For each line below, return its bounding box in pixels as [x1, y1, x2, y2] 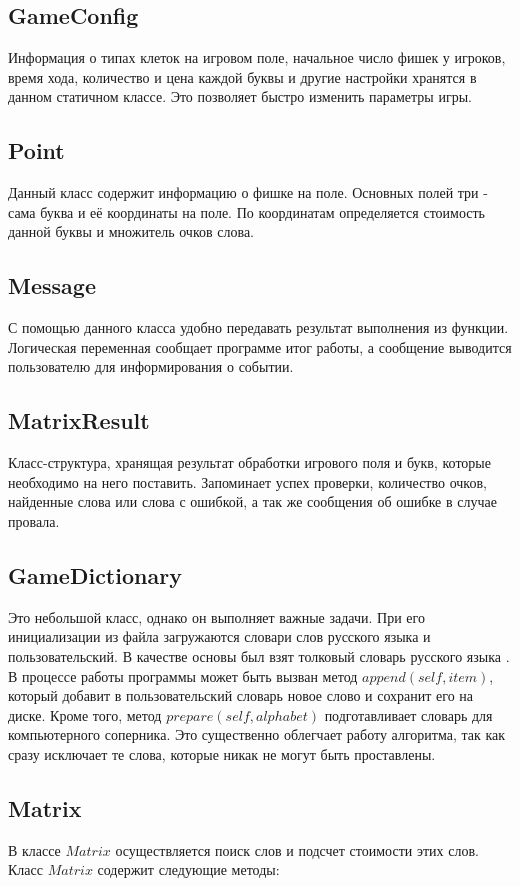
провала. [8, 510, 60, 531]
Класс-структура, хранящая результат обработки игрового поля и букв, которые [8, 452, 491, 473]
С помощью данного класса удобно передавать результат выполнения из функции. [8, 317, 509, 338]
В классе [8, 839, 61, 860]
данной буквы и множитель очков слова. [8, 221, 255, 242]
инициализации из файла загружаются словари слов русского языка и [8, 626, 431, 647]
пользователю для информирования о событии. [8, 356, 294, 377]
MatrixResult [8, 405, 150, 436]
